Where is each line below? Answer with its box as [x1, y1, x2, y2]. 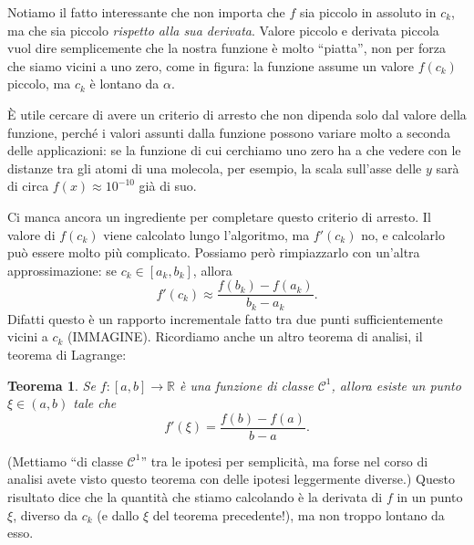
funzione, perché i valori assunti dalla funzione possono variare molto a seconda [7, 122, 450, 141]
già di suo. [139, 176, 197, 195]
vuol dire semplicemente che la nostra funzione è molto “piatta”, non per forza [7, 38, 446, 58]
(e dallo [97, 505, 139, 524]
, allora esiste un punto [331, 375, 461, 394]
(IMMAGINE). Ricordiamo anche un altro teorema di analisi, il [67, 327, 423, 346]
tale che [73, 393, 117, 413]
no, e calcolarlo [361, 225, 445, 244]
